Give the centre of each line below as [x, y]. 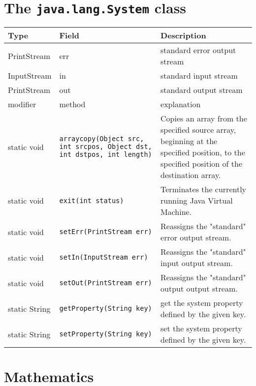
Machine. [176, 212]
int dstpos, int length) [106, 155]
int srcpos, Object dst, [106, 147]
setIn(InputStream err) [104, 257]
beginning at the [189, 141]
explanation [181, 104]
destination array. [191, 175]
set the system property [201, 328]
